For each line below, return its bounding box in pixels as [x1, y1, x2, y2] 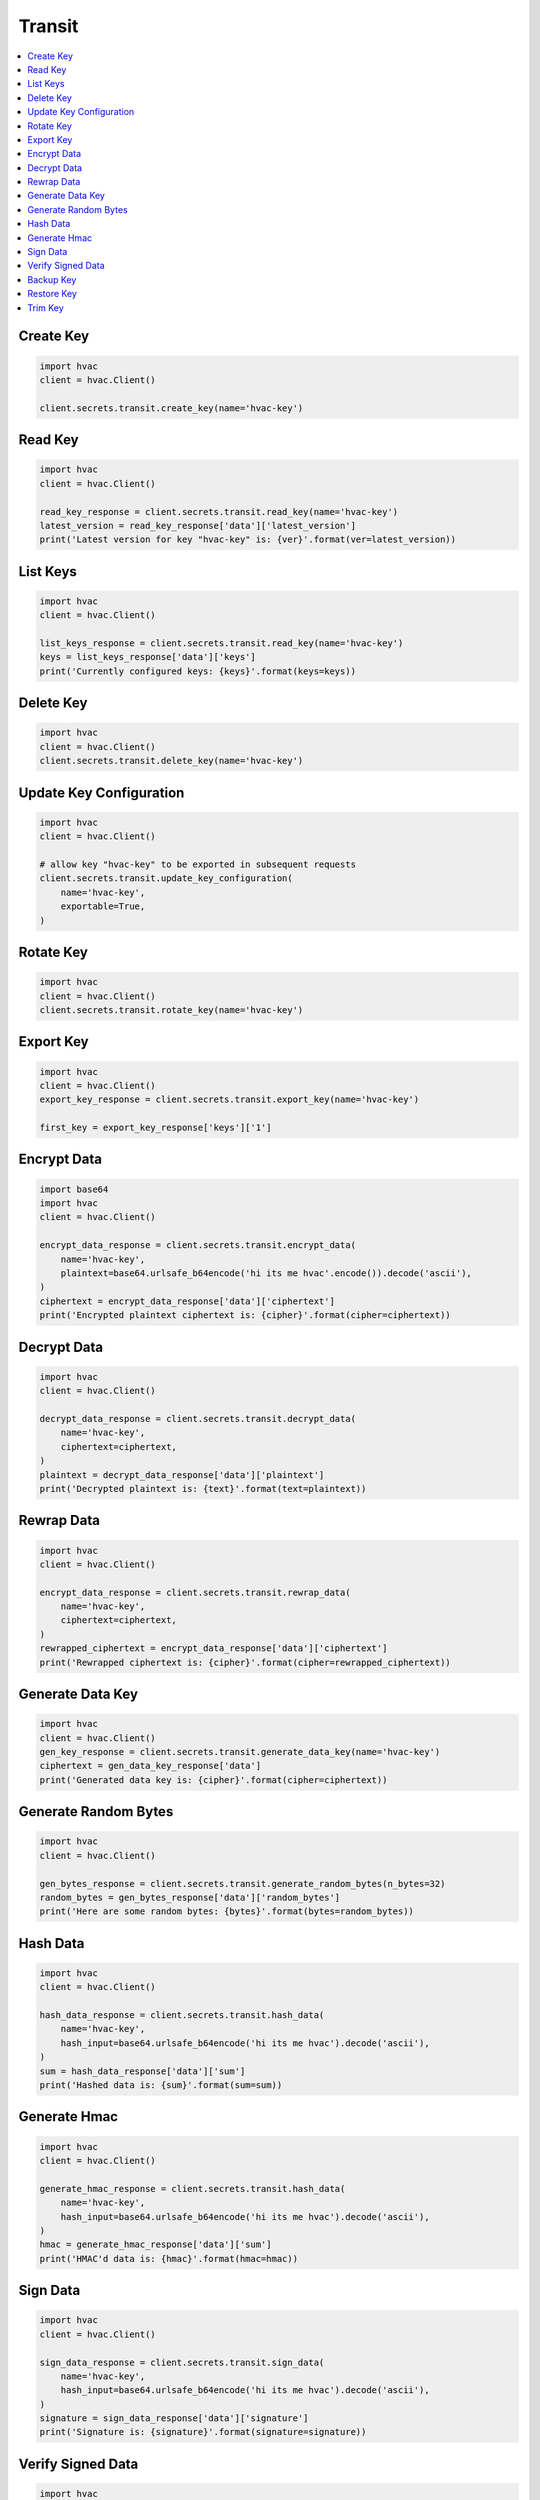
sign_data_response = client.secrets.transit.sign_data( [39, 2356, 325, 2368]
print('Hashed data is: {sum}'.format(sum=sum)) [39, 2080, 283, 2091]
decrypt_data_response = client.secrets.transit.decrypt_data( [39, 1413, 357, 1424]
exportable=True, [60, 901, 146, 912]
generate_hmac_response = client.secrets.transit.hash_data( [39, 2183, 346, 2194]
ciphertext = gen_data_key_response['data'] [39, 1760, 262, 1772]
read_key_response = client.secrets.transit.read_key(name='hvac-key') [39, 506, 399, 517]
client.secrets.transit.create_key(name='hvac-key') [39, 402, 304, 414]
